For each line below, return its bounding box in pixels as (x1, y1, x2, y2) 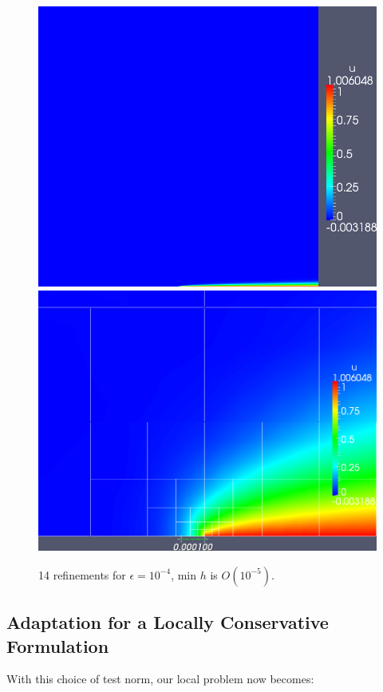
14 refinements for (38, 566, 126, 583)
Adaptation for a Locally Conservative (6, 610, 329, 635)
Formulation (6, 633, 109, 658)
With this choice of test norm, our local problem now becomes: (6, 670, 314, 687)
